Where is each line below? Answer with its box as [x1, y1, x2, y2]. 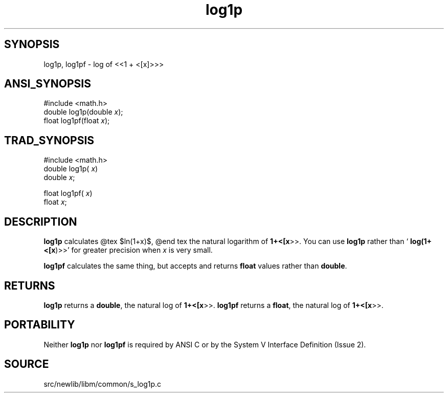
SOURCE [4, 358, 49, 371]
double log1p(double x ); [43, 107, 123, 117]
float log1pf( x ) [43, 189, 93, 198]
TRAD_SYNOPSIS [4, 134, 95, 147]
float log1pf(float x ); [43, 116, 110, 125]
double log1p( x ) [43, 164, 98, 173]
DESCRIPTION [4, 215, 77, 228]
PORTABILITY [4, 318, 75, 332]
